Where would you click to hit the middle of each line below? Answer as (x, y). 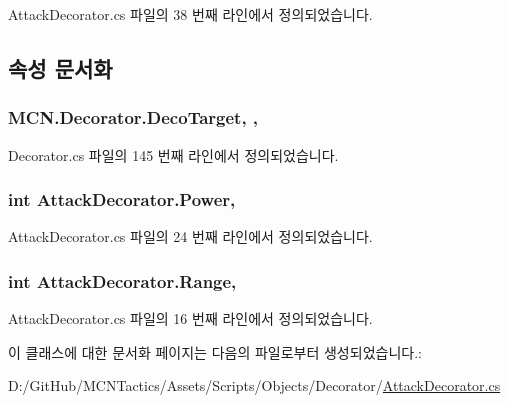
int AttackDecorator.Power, (122, 199)
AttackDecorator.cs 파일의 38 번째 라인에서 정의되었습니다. (190, 14)
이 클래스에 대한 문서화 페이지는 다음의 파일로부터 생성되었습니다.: (215, 351)
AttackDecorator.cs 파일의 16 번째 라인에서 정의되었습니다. (190, 318)
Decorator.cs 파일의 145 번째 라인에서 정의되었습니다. (173, 154)
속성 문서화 (60, 67)
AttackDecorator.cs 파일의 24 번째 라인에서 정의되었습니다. (190, 236)
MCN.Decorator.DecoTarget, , (133, 117)
